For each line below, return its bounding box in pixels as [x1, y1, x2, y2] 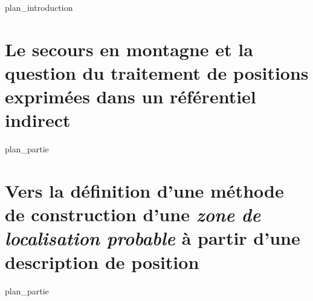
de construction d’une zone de [5, 202, 261, 227]
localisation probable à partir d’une [5, 225, 300, 251]
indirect [5, 108, 71, 132]
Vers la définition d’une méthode [5, 178, 284, 203]
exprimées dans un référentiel [5, 84, 256, 109]
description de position [5, 249, 199, 274]
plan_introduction [5, 1, 73, 13]
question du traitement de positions [5, 60, 309, 85]
